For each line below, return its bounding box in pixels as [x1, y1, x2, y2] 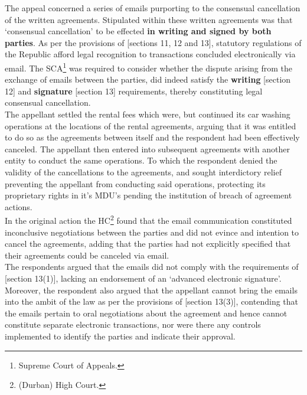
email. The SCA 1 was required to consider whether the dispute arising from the [5, 60, 293, 74]
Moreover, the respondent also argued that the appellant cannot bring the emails [5, 283, 298, 296]
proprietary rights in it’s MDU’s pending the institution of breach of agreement [5, 189, 292, 201]
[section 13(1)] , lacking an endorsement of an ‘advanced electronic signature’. [5, 272, 282, 284]
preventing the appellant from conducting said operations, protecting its [5, 177, 266, 190]
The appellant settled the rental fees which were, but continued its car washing [5, 108, 290, 120]
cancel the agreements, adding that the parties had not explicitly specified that [5, 237, 291, 250]
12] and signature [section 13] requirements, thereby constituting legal [5, 84, 263, 97]
